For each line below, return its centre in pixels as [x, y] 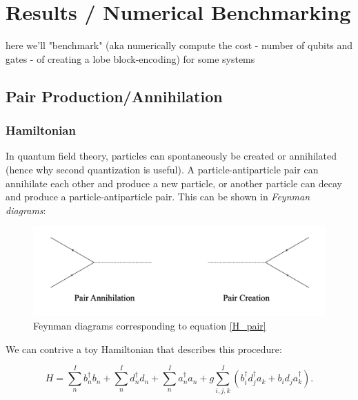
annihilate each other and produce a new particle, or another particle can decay [174, 183]
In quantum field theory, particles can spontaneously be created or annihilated [171, 156]
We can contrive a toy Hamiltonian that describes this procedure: [144, 349]
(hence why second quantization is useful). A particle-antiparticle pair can [162, 169]
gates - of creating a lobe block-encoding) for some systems [130, 58]
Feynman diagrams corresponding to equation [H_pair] [150, 326]
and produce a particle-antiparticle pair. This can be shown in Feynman [158, 197]
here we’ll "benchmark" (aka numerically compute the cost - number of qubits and [179, 45]
